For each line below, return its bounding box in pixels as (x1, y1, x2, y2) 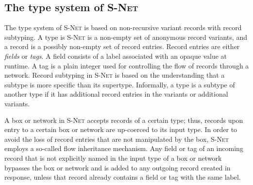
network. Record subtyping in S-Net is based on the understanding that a (4, 70, 225, 80)
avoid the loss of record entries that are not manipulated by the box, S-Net (4, 134, 229, 144)
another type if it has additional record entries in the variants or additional (4, 89, 228, 99)
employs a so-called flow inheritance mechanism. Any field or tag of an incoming (4, 143, 243, 153)
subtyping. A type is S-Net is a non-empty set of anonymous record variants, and (4, 32, 247, 42)
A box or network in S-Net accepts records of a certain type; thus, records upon (4, 115, 243, 125)
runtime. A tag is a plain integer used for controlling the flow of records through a (4, 60, 249, 70)
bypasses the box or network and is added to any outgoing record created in (4, 162, 231, 172)
